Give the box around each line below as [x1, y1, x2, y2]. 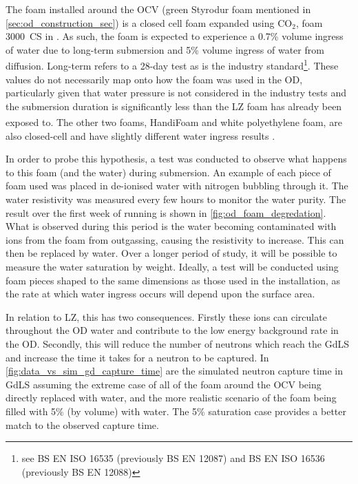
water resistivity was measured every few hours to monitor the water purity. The [6, 192, 346, 207]
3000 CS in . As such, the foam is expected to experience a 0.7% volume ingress [6, 29, 344, 43]
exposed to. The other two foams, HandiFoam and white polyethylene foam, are [6, 115, 342, 129]
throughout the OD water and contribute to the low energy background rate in [6, 323, 339, 337]
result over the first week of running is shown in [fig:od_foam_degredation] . [6, 205, 326, 220]
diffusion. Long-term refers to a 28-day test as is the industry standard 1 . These [6, 56, 339, 73]
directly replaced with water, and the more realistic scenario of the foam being [6, 390, 337, 405]
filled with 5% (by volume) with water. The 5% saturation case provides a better [6, 403, 347, 418]
